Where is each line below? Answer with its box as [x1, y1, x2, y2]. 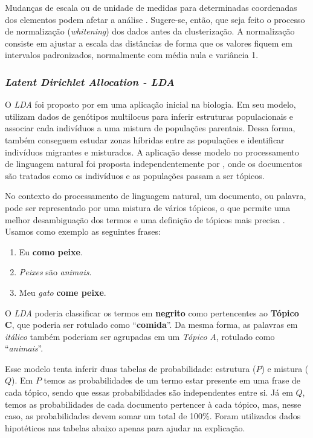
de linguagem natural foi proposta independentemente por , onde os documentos [5, 157, 302, 170]
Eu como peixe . [19, 245, 83, 258]
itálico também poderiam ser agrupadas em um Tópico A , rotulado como [5, 330, 275, 342]
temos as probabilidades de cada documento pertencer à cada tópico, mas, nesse [5, 397, 302, 410]
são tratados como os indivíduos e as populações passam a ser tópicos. [5, 169, 265, 181]
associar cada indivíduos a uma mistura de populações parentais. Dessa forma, [5, 122, 295, 134]
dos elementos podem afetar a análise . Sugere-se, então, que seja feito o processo [5, 13, 305, 25]
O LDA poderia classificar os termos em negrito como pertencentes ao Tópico [5, 306, 299, 319]
